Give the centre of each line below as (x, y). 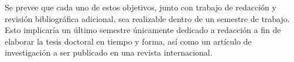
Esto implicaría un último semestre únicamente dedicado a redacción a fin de (143, 30)
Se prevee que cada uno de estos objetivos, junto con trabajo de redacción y (141, 7)
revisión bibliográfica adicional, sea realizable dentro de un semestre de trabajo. (147, 18)
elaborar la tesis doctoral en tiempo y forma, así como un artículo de (128, 41)
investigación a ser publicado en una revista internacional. (109, 52)
